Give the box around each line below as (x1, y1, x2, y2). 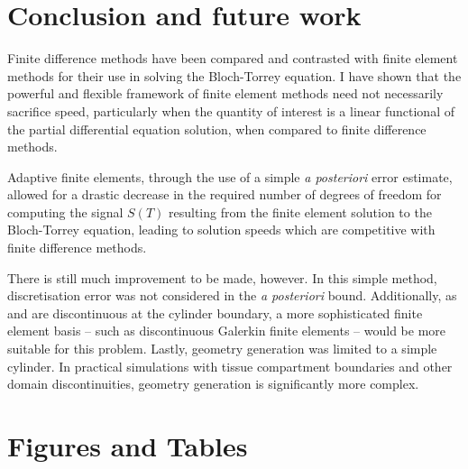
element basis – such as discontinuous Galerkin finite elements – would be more (7, 321, 445, 340)
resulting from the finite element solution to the (169, 202, 432, 221)
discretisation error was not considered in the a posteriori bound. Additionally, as (7, 286, 457, 305)
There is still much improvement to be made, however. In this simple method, (7, 268, 437, 287)
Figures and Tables (7, 428, 248, 464)
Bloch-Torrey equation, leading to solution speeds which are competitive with (7, 220, 436, 239)
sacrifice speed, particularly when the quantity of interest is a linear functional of (7, 101, 454, 120)
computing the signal (7, 202, 124, 221)
